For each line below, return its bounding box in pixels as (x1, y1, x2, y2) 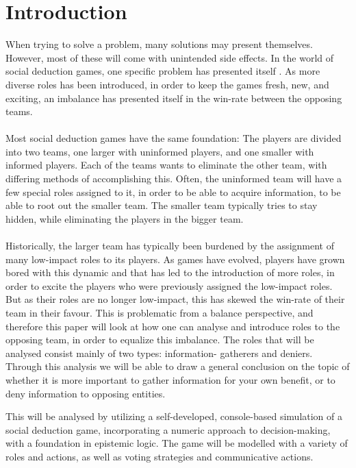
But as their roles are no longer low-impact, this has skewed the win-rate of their (5, 292, 345, 306)
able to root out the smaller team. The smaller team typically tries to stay (5, 198, 318, 212)
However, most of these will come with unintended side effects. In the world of (5, 50, 334, 64)
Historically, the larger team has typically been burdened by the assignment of (5, 238, 334, 253)
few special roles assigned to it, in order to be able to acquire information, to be (5, 184, 341, 199)
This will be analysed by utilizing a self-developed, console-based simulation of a (5, 409, 343, 423)
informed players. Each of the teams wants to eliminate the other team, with (5, 158, 327, 172)
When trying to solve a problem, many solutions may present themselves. (5, 37, 313, 51)
